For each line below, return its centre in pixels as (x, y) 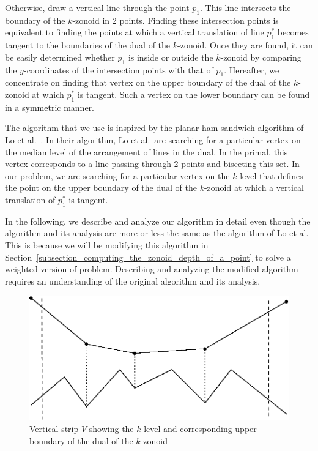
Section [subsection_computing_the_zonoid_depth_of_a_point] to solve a (148, 257)
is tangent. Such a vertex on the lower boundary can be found (194, 94)
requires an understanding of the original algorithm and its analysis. (133, 281)
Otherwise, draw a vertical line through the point (97, 7)
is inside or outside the (171, 57)
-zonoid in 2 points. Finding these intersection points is (176, 20)
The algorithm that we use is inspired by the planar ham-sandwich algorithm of (154, 128)
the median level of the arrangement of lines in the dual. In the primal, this (146, 151)
